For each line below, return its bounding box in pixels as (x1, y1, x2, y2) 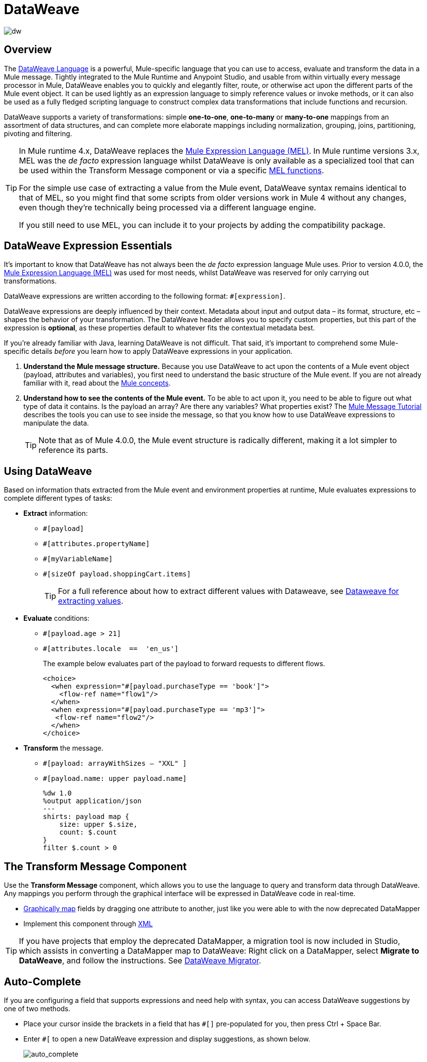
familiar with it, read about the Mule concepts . (23, 379, 171, 388)
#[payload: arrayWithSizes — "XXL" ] (43, 759, 187, 768)
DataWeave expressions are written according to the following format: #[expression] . (4, 292, 286, 301)
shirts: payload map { (43, 813, 130, 821)
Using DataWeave (4, 465, 92, 477)
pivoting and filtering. (4, 129, 72, 138)
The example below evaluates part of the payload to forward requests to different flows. (43, 659, 325, 668)
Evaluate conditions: (23, 614, 90, 623)
